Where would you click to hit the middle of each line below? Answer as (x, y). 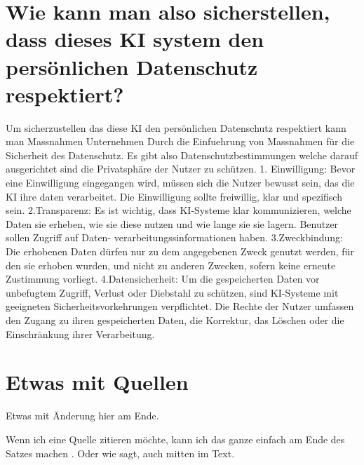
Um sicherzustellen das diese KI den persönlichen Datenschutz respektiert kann (176, 127)
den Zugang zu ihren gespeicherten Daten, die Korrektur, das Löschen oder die (175, 320)
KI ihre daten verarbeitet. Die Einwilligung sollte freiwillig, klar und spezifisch (174, 196)
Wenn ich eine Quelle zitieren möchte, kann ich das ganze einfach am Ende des (175, 439)
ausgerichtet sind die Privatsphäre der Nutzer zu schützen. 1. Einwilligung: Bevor (181, 169)
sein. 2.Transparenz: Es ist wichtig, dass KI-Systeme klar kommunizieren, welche (178, 210)
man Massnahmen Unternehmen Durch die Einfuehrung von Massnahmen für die (180, 141)
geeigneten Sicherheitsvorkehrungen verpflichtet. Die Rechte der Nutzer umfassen (180, 306)
